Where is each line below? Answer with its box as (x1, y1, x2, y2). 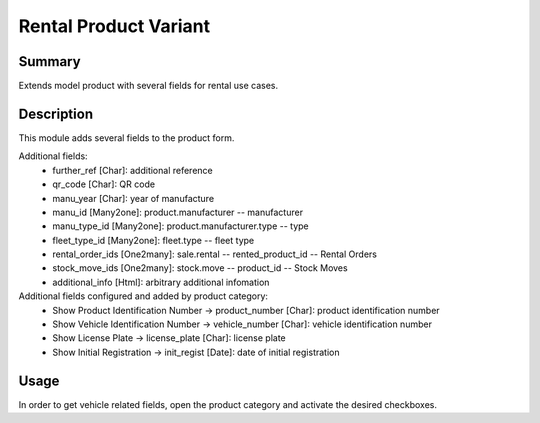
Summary (18, 53, 81, 70)
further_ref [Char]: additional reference (52, 164, 214, 176)
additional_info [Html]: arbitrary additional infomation (52, 276, 270, 288)
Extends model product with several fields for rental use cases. (18, 80, 279, 92)
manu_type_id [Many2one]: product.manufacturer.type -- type (52, 220, 309, 232)
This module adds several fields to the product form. (18, 131, 235, 144)
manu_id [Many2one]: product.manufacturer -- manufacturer (52, 206, 304, 218)
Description (18, 105, 94, 122)
